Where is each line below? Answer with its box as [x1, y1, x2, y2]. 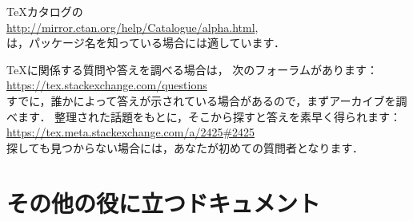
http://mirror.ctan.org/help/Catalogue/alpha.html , [6, 18, 259, 35]
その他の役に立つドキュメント [6, 186, 321, 219]
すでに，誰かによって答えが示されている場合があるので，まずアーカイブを [6, 92, 396, 109]
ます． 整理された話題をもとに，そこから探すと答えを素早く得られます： [17, 108, 402, 124]
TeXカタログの [6, 3, 83, 19]
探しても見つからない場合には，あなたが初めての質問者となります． [6, 139, 363, 156]
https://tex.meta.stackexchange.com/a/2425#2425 [6, 124, 255, 140]
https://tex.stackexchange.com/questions [6, 77, 207, 93]
